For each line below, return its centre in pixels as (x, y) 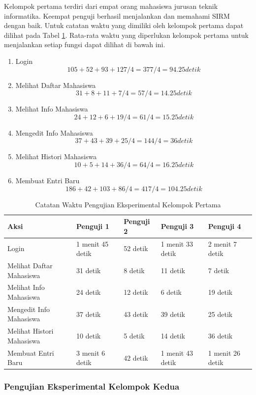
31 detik (89, 270)
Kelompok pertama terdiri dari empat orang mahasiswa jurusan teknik (111, 6)
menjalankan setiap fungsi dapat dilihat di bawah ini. (85, 44)
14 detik (173, 336)
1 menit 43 (177, 353)
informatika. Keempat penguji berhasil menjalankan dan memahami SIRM (117, 15)
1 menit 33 (177, 243)
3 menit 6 (91, 353)
